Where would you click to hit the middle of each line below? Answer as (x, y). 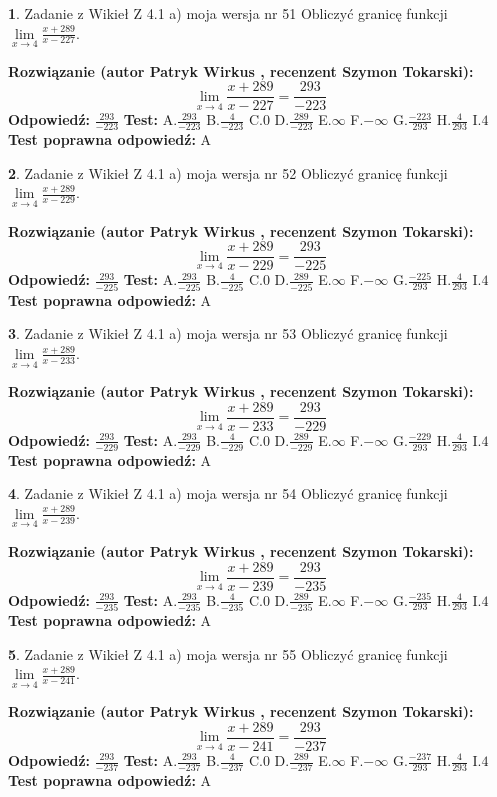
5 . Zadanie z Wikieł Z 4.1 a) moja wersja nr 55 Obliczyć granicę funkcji (228, 653)
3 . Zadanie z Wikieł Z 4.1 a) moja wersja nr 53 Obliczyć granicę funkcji (228, 333)
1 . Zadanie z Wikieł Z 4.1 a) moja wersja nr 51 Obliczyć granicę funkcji (228, 13)
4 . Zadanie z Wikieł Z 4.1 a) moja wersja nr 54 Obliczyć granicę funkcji (228, 493)
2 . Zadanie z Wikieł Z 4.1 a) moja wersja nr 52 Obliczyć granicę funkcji (228, 172)
